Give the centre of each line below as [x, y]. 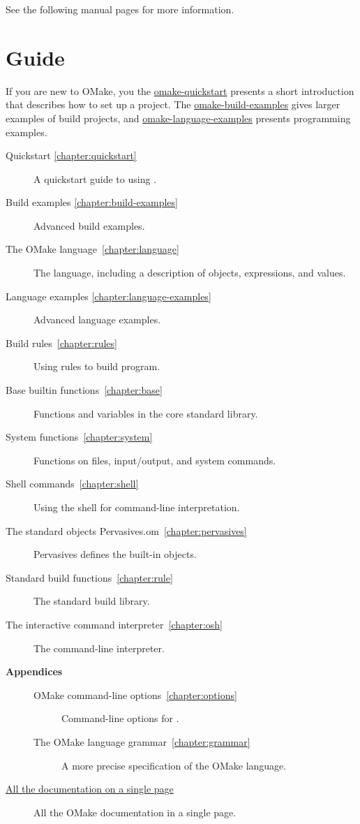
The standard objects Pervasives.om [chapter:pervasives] [126, 530]
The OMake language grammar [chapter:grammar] [142, 741]
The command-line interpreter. [99, 648]
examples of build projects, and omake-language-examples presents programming [178, 118]
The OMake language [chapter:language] [92, 249]
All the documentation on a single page [90, 789]
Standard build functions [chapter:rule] [89, 577]
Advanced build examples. [89, 225]
